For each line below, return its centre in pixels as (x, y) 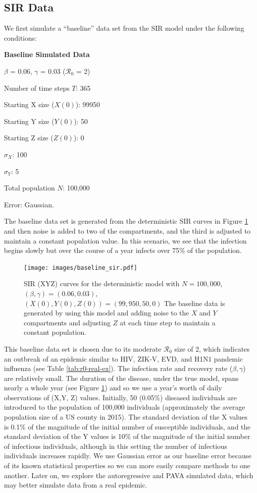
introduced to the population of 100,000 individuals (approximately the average (125, 407)
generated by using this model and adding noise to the (106, 313)
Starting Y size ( (29, 121)
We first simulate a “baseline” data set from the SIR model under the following (124, 28)
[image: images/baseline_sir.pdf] (81, 268)
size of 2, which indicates (212, 348)
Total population (29, 188)
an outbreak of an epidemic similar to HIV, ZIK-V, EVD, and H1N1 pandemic (124, 358)
